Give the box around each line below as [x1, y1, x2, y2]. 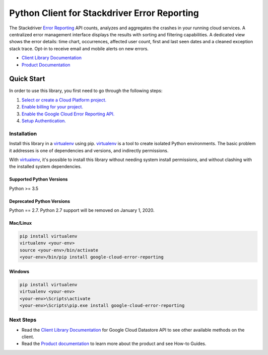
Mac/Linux [9, 220, 32, 226]
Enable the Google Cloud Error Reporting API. [21, 111, 115, 117]
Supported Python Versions [9, 177, 68, 182]
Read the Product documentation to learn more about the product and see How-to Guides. [21, 341, 206, 347]
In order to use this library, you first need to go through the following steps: [9, 88, 163, 94]
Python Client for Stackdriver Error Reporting [9, 7, 199, 18]
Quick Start [9, 75, 45, 83]
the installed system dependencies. [9, 164, 82, 170]
